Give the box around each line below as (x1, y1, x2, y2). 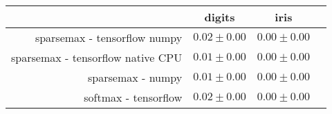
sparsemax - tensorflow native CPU (11, 49, 183, 65)
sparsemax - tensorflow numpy (35, 30, 183, 45)
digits (204, 9, 235, 25)
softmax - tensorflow (84, 89, 183, 105)
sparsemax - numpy (88, 69, 183, 85)
